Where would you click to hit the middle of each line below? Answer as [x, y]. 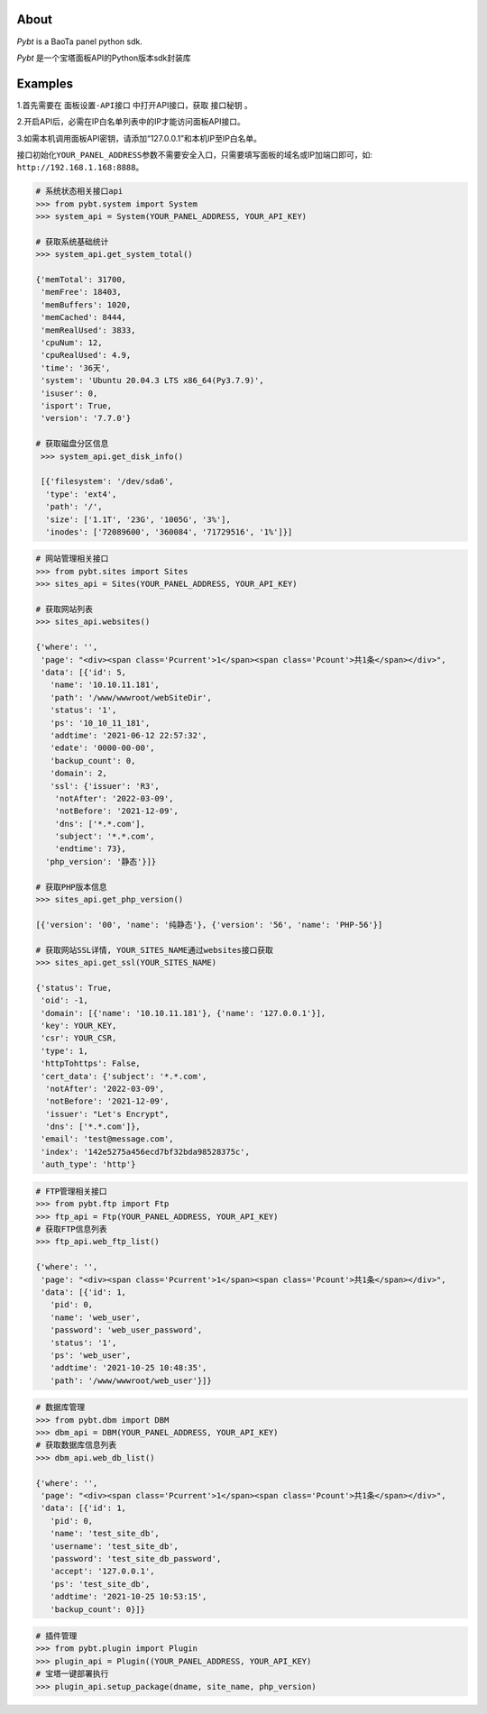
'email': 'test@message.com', [108, 1139]
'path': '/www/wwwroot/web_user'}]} [131, 1380]
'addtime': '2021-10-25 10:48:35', [129, 1368]
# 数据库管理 [60, 1407]
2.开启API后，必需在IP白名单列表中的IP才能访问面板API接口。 [131, 122]
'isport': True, [77, 406]
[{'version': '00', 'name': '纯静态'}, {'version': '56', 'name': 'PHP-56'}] [209, 925]
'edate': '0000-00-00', [102, 748]
